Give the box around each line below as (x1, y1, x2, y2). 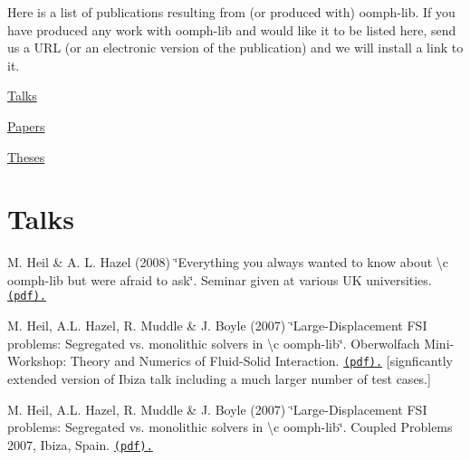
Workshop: (7, 351, 67, 370)
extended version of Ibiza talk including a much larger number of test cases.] (7, 369, 431, 388)
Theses (7, 147, 45, 166)
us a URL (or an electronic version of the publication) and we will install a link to (7, 38, 464, 57)
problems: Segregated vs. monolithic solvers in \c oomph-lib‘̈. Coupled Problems (7, 417, 453, 436)
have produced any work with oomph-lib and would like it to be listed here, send (7, 20, 456, 39)
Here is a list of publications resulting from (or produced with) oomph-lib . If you (7, 3, 456, 21)
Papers (7, 116, 45, 135)
